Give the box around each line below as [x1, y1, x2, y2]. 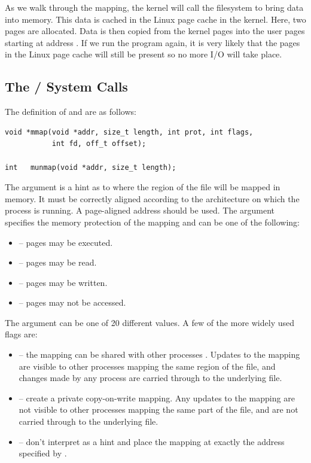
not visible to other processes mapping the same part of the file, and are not [19, 403, 298, 416]
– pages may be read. [19, 256, 97, 269]
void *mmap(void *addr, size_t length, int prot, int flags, [5, 127, 254, 136]
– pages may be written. [19, 276, 108, 288]
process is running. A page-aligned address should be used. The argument [5, 204, 275, 217]
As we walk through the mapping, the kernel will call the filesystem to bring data [5, 1, 304, 13]
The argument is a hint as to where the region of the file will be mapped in [5, 181, 280, 193]
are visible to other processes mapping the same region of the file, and [19, 360, 276, 372]
